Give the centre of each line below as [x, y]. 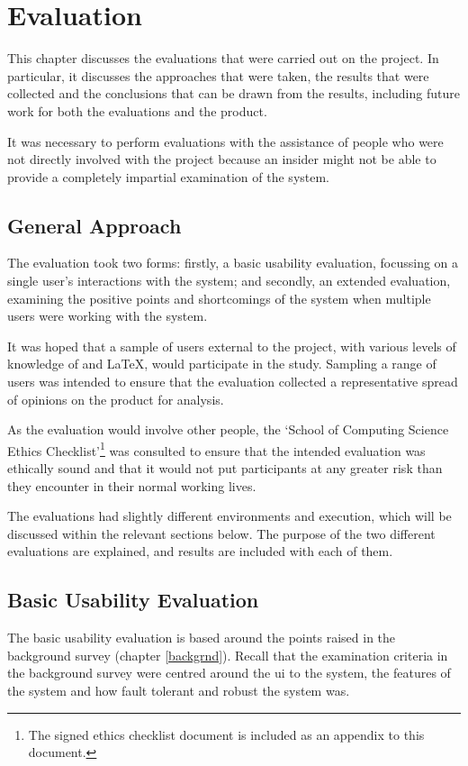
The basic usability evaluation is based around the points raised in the [202, 638]
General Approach [94, 225]
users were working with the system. [108, 316]
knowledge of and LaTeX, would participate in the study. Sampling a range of [222, 364]
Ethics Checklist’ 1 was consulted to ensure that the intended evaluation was [216, 449]
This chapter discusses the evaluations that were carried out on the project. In [223, 58]
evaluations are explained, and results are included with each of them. [200, 551]
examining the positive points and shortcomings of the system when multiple [219, 298]
